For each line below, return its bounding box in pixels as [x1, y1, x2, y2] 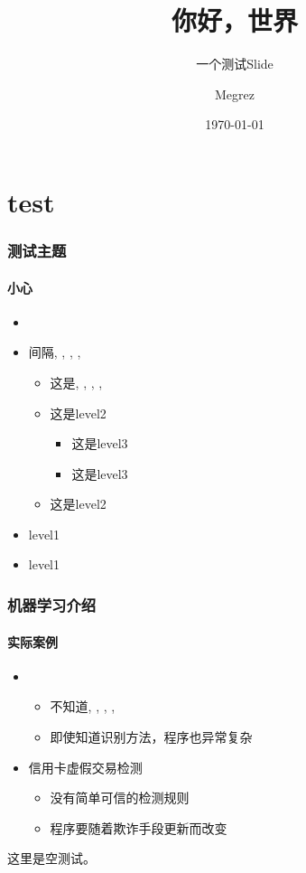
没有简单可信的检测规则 [50, 788, 190, 807]
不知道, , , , [50, 697, 116, 716]
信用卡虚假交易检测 [28, 757, 143, 776]
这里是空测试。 [7, 849, 96, 868]
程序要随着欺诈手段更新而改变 [50, 818, 227, 837]
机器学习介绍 [7, 594, 97, 615]
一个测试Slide [196, 54, 274, 73]
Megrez [215, 84, 255, 103]
